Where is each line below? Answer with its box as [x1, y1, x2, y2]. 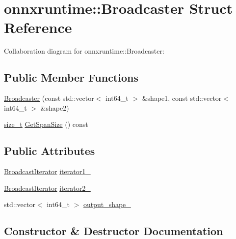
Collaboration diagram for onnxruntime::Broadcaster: [4, 46, 164, 56]
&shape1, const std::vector [142, 93, 222, 103]
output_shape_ [83, 199, 131, 209]
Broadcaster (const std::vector [4, 93, 94, 103]
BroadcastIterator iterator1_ [4, 166, 91, 177]
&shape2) [40, 102, 69, 113]
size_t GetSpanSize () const [4, 119, 88, 129]
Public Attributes [4, 143, 95, 158]
